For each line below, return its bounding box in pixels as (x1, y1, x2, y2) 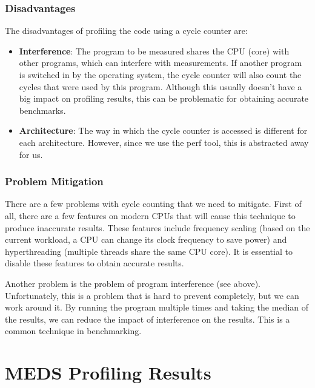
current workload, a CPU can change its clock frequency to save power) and (5, 233, 287, 246)
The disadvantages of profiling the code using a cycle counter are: (5, 24, 248, 37)
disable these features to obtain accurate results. (5, 257, 184, 269)
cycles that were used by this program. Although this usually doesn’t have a (19, 80, 302, 93)
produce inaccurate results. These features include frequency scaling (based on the (5, 221, 310, 234)
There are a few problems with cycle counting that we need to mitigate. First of (5, 197, 302, 210)
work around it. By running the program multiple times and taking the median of (5, 301, 309, 314)
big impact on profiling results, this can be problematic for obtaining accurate (19, 92, 309, 105)
